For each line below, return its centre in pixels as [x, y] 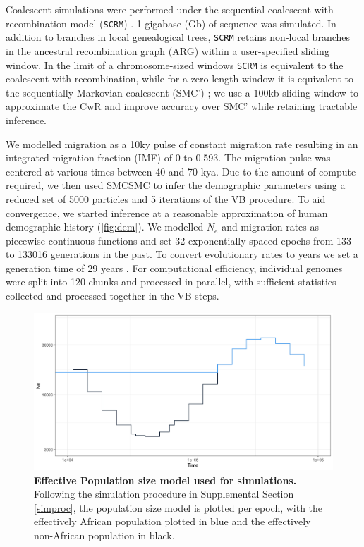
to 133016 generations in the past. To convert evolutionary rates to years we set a [182, 254]
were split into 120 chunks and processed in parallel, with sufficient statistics [171, 282]
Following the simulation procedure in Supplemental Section [164, 494]
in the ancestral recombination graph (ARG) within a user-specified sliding [168, 50]
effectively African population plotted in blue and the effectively [172, 521]
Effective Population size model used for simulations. [165, 480]
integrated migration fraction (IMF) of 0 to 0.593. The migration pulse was [168, 158]
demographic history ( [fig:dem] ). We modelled [105, 227]
